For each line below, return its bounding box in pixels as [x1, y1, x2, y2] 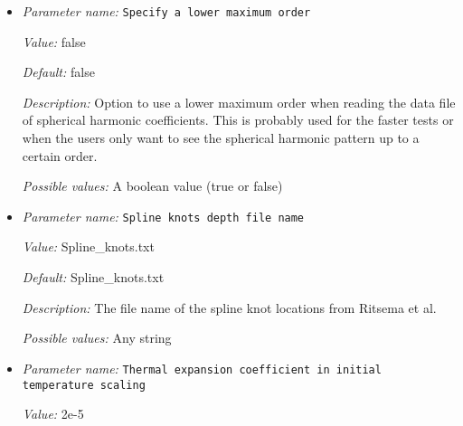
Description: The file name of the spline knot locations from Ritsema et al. [22, 298, 437, 317]
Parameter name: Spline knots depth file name [22, 206, 305, 225]
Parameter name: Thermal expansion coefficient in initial [22, 358, 382, 377]
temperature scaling [22, 378, 146, 392]
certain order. [22, 146, 98, 165]
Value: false [22, 32, 86, 51]
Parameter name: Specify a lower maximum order [22, 2, 311, 20]
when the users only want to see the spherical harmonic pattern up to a [22, 128, 420, 147]
